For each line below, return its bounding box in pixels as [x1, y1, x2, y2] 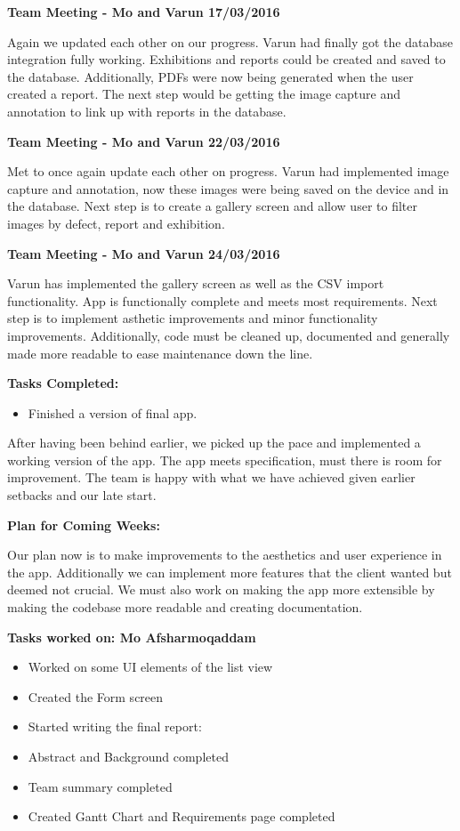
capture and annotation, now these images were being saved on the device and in [7, 179, 449, 198]
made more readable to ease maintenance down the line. [7, 343, 313, 362]
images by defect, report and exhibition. [7, 214, 225, 232]
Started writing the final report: [28, 717, 202, 736]
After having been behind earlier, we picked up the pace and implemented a [7, 433, 421, 452]
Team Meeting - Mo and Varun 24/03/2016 [7, 244, 280, 262]
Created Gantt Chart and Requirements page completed [28, 807, 335, 826]
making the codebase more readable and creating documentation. [7, 598, 363, 617]
